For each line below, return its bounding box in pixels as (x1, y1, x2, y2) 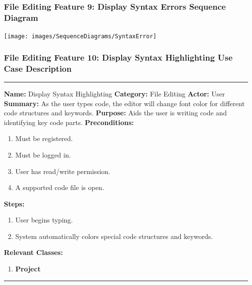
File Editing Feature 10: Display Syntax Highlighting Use (4, 51, 233, 63)
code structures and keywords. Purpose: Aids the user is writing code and (4, 108, 227, 118)
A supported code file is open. (15, 182, 104, 192)
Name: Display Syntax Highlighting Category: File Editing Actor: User (4, 88, 225, 98)
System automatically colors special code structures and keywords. (15, 231, 213, 241)
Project (15, 264, 41, 274)
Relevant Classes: (4, 247, 63, 257)
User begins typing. (15, 215, 73, 225)
